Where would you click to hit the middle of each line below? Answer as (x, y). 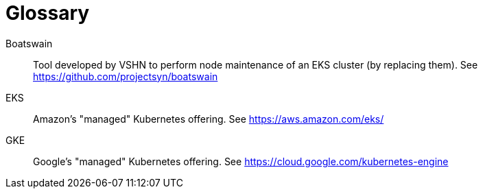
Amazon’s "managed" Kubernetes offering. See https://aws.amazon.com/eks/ (209, 119)
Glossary (48, 13)
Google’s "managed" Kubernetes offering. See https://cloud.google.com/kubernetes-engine (241, 161)
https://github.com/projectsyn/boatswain (126, 76)
